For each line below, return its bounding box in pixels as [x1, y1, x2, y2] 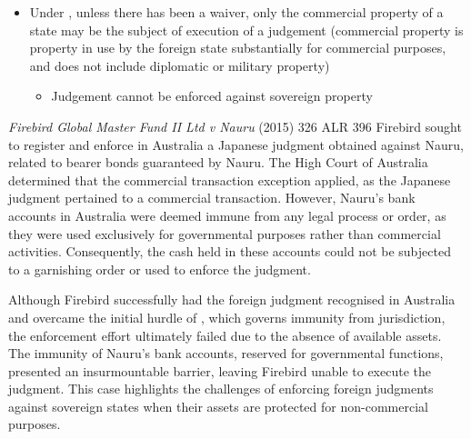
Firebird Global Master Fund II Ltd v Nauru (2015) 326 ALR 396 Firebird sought [8, 116, 462, 135]
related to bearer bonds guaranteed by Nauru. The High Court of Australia [8, 153, 428, 172]
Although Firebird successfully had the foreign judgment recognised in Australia [8, 290, 456, 309]
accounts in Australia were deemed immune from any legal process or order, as [8, 205, 446, 224]
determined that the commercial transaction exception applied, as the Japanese [8, 170, 451, 189]
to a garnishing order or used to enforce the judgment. [8, 259, 311, 278]
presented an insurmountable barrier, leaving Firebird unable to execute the [8, 361, 431, 380]
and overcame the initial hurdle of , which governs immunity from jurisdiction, [8, 307, 446, 326]
